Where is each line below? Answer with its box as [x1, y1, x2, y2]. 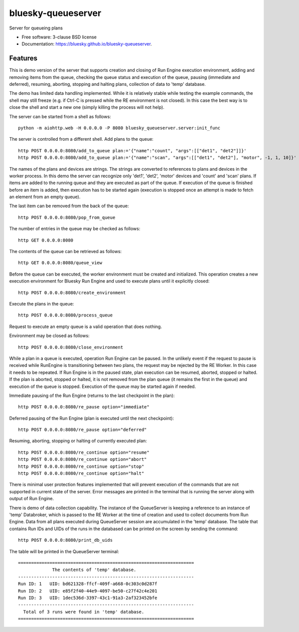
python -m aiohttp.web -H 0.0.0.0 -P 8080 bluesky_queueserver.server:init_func [18, 125, 221, 131]
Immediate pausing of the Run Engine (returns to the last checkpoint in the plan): [9, 392, 175, 398]
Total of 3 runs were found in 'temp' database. [23, 609, 145, 615]
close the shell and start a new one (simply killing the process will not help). [9, 104, 164, 110]
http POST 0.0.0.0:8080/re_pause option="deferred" [18, 427, 147, 433]
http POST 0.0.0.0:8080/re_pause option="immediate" [18, 404, 149, 410]
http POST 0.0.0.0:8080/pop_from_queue [18, 215, 116, 220]
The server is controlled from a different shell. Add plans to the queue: [9, 136, 154, 142]
